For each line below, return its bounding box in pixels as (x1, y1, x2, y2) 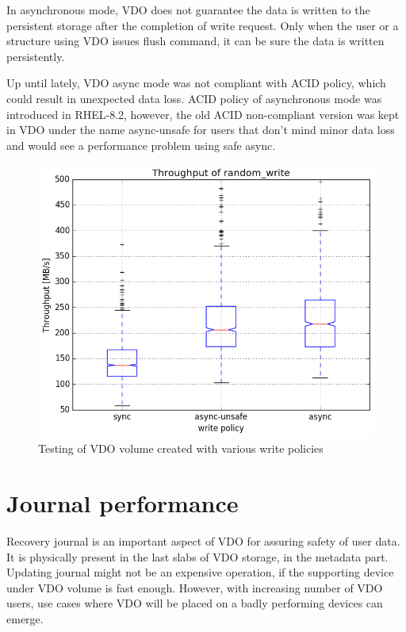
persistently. (6, 48, 65, 64)
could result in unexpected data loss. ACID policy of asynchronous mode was (6, 90, 382, 106)
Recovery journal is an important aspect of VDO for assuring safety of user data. (6, 532, 400, 549)
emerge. (6, 610, 44, 626)
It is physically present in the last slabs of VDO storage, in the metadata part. (6, 548, 389, 565)
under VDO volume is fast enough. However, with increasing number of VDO (6, 579, 383, 596)
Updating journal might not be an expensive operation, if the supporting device (6, 564, 394, 580)
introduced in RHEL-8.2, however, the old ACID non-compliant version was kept (6, 105, 400, 122)
